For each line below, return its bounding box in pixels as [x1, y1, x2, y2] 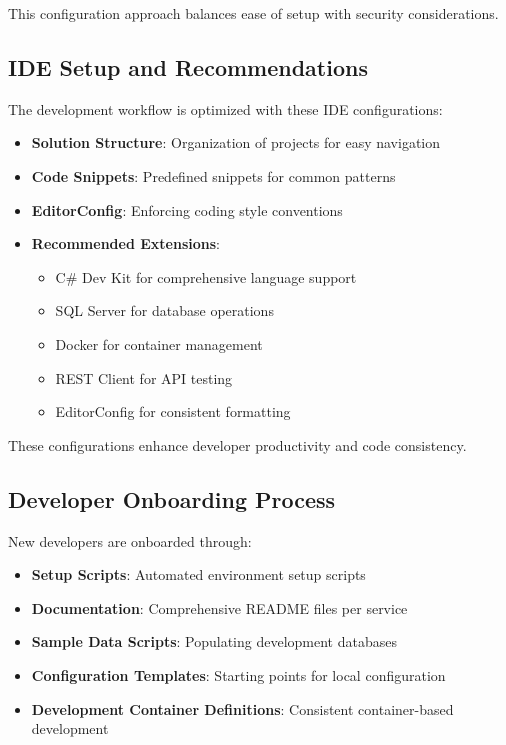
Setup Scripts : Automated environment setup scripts [31, 564, 366, 585]
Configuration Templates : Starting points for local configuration [31, 664, 446, 685]
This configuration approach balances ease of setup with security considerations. [8, 3, 499, 23]
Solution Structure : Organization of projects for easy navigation [31, 132, 441, 153]
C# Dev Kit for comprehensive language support [55, 266, 357, 287]
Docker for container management [55, 333, 263, 354]
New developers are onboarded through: [8, 530, 252, 551]
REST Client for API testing [55, 367, 233, 388]
